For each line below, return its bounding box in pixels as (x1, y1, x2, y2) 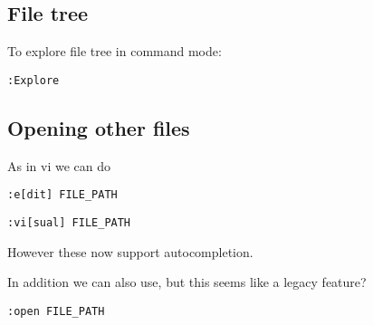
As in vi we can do (7, 156, 111, 175)
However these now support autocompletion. (7, 242, 253, 261)
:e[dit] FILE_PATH (7, 188, 118, 202)
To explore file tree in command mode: (7, 42, 222, 61)
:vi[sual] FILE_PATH (7, 215, 131, 229)
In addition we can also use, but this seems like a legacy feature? (7, 272, 367, 292)
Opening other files (7, 113, 190, 141)
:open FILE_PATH (7, 304, 105, 318)
